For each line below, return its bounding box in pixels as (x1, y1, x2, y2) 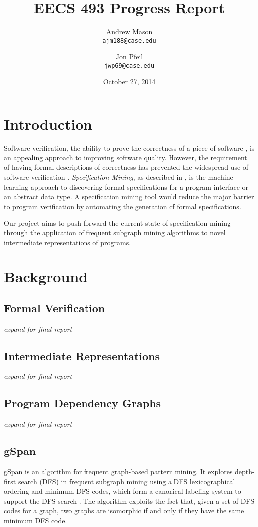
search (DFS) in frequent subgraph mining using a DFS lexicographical (18, 476, 235, 486)
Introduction (4, 114, 92, 134)
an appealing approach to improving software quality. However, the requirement (4, 152, 247, 162)
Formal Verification (4, 300, 105, 315)
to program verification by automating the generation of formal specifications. (4, 201, 241, 211)
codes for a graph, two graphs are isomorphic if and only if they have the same (4, 505, 244, 516)
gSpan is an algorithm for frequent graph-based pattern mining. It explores (4, 466, 233, 477)
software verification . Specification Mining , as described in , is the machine (4, 171, 233, 182)
